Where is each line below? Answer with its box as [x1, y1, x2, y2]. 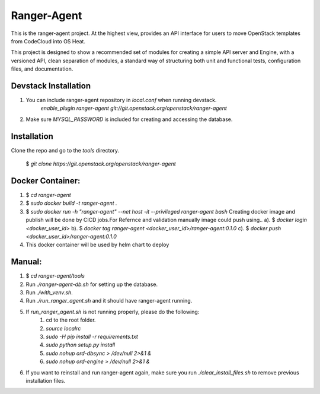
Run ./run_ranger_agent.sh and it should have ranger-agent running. [25, 297, 193, 304]
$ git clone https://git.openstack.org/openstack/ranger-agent [25, 160, 176, 167]
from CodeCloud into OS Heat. [11, 37, 86, 45]
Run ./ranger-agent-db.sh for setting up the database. [25, 281, 158, 288]
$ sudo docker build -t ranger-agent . [25, 199, 118, 207]
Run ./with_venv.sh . [25, 289, 73, 296]
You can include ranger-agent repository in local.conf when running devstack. [25, 97, 217, 104]
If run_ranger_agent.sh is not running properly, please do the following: [25, 308, 200, 315]
